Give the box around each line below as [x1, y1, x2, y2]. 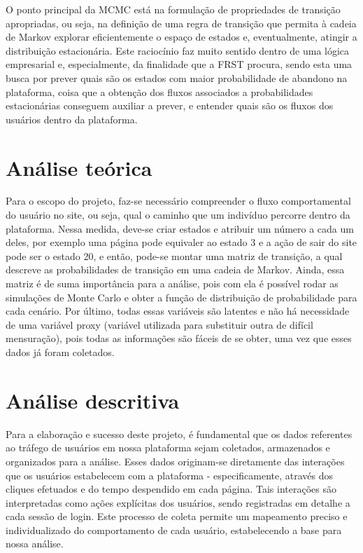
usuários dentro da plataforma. [6, 111, 138, 126]
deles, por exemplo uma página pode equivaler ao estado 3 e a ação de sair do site [6, 235, 357, 250]
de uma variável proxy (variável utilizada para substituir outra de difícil [6, 317, 313, 332]
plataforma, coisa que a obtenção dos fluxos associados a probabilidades [6, 84, 313, 99]
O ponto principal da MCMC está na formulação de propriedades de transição [6, 2, 341, 16]
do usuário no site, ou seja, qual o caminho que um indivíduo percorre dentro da [6, 207, 350, 222]
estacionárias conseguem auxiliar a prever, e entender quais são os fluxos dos [6, 98, 334, 113]
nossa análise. [6, 536, 64, 551]
